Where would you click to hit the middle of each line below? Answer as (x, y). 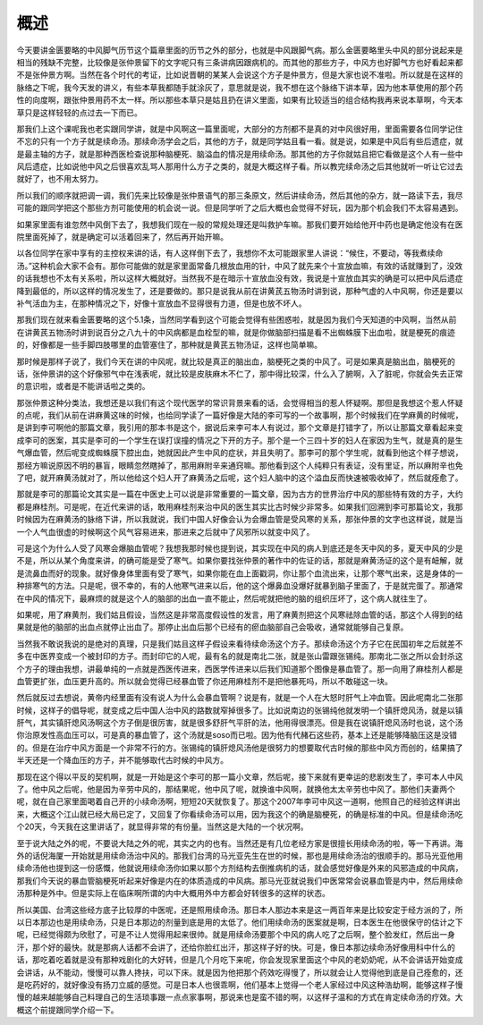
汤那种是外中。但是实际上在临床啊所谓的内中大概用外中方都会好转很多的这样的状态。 (173, 894)
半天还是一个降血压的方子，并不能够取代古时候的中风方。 (122, 760)
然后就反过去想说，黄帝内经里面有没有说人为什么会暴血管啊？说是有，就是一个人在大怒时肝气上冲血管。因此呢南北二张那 (240, 698)
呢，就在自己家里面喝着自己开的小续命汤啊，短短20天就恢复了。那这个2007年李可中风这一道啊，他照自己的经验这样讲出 (238, 801)
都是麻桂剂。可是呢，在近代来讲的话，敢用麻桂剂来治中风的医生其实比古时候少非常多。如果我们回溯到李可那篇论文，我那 (240, 506)
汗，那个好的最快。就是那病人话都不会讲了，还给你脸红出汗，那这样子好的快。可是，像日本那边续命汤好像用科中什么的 (236, 947)
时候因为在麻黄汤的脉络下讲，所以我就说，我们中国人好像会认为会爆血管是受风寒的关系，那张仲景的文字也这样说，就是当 (240, 520)
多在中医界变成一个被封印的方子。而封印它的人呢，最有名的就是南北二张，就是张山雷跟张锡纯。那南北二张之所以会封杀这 (240, 657)
